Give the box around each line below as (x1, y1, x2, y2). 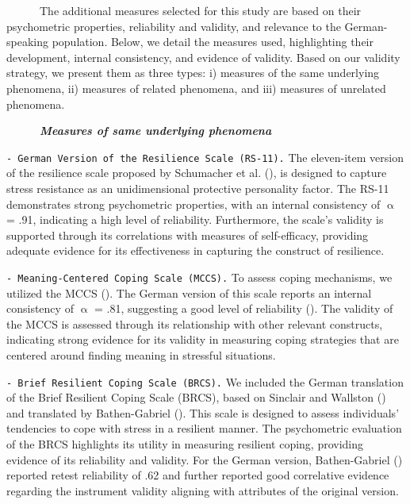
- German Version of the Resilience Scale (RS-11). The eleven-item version (6, 148, 404, 165)
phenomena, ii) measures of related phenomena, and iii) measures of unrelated (6, 79, 386, 96)
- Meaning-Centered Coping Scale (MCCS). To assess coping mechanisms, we (6, 268, 393, 285)
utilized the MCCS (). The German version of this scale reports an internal (6, 284, 372, 301)
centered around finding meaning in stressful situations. (6, 347, 276, 363)
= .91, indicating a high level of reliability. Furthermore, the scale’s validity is (6, 211, 384, 228)
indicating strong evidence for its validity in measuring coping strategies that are (6, 331, 399, 348)
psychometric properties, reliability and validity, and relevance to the (6, 17, 341, 34)
